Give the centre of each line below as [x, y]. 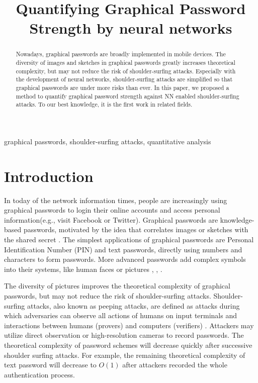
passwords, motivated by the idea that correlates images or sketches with [136, 229]
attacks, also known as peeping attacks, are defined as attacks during [134, 305]
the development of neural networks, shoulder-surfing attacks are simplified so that [124, 79]
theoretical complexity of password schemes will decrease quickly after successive [128, 345]
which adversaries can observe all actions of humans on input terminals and [121, 315]
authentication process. [39, 374]
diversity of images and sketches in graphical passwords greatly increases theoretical [125, 63]
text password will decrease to [50, 365]
